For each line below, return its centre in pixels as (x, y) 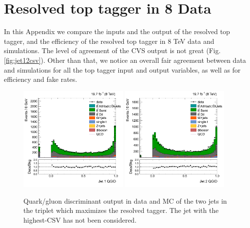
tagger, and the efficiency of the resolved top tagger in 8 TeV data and (109, 41)
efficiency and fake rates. (41, 79)
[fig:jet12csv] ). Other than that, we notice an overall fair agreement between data (125, 60)
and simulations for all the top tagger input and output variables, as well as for (122, 69)
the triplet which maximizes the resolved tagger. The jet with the (121, 210)
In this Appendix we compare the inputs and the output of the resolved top (117, 31)
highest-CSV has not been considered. (80, 219)
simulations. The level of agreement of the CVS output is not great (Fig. (112, 50)
